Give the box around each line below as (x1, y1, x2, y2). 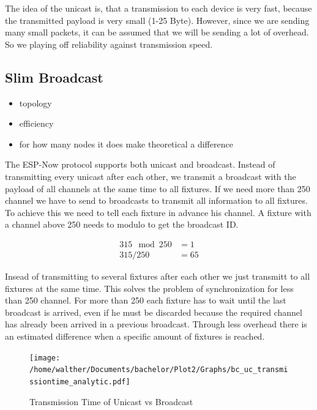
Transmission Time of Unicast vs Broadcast (29, 395, 193, 408)
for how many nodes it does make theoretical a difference (19, 137, 233, 150)
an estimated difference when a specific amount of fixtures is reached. (5, 329, 265, 342)
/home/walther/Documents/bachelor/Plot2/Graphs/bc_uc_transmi (29, 365, 288, 375)
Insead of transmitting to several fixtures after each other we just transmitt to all (5, 269, 310, 282)
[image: (29, 353, 61, 362)
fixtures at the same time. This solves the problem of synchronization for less (5, 281, 294, 294)
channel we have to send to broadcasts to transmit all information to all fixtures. (5, 194, 308, 207)
